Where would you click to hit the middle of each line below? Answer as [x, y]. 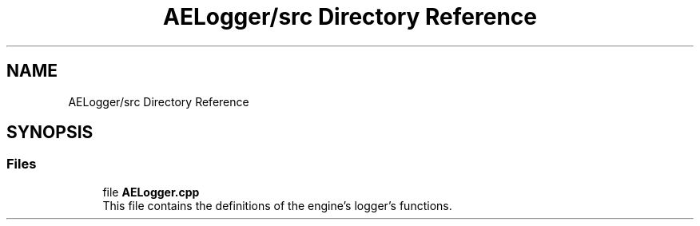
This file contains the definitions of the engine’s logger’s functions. [277, 205]
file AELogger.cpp [151, 192]
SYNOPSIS [50, 133]
